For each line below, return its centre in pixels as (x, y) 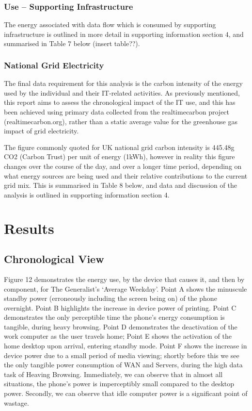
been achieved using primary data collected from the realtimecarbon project (117, 112)
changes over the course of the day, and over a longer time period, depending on (123, 166)
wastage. (16, 403)
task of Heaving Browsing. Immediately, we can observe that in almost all (113, 374)
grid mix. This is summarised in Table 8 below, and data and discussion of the (120, 185)
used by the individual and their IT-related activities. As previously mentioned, (122, 92)
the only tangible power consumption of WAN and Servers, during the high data (123, 365)
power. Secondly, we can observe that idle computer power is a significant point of (126, 393)
